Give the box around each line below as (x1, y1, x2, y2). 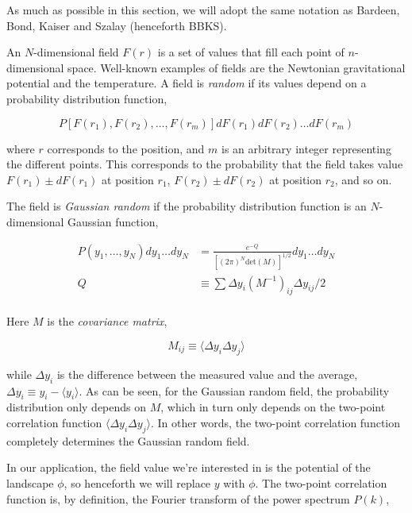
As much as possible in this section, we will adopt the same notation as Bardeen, (6, 2, 400, 17)
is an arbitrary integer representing (221, 140, 391, 156)
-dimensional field (33, 44, 119, 60)
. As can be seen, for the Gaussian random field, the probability (79, 382, 390, 399)
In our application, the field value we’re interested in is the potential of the (6, 459, 371, 476)
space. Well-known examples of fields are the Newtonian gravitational (67, 59, 406, 75)
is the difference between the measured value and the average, (56, 365, 358, 382)
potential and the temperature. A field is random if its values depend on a (6, 75, 367, 91)
